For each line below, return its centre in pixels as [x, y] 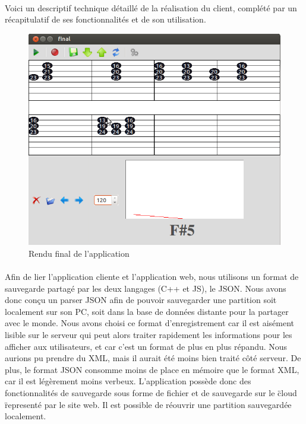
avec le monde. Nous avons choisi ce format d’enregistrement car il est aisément [150, 323]
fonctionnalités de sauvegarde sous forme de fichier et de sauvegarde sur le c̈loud [151, 393]
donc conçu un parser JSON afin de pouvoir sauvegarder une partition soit [141, 300]
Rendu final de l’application [79, 253]
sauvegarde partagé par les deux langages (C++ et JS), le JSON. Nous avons [146, 288]
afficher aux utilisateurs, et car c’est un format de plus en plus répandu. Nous [146, 346]
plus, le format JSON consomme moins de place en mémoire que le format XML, [152, 369]
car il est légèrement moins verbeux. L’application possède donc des [128, 381]
